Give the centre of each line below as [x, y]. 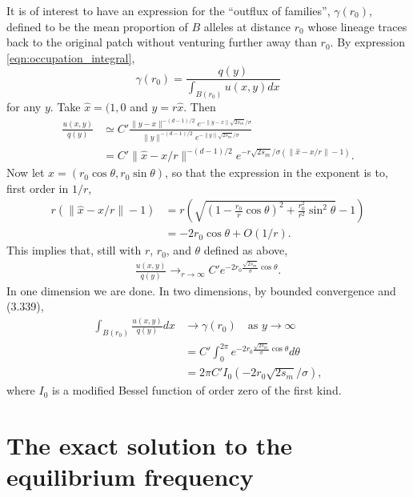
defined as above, [246, 250]
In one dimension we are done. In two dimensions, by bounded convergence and [201, 290]
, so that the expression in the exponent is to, [277, 172]
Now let [26, 172]
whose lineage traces [357, 26]
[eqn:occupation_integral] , [71, 57]
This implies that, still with [74, 250]
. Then [200, 107]
